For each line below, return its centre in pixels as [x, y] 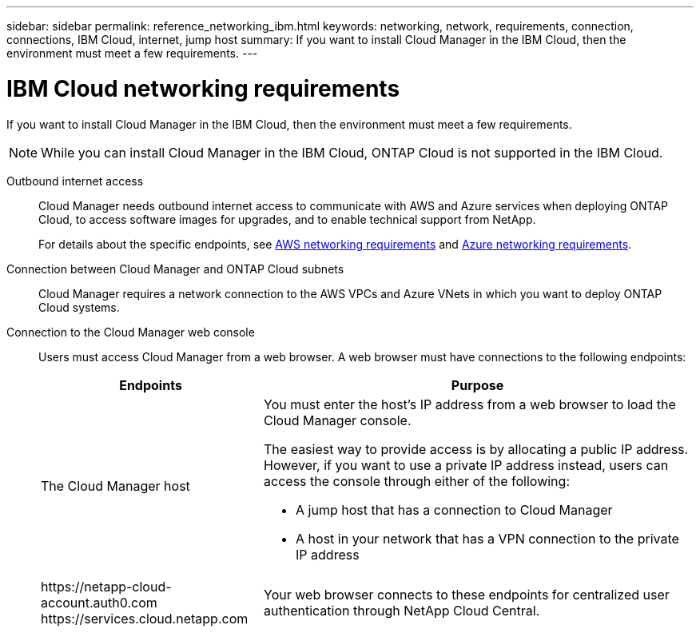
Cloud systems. [79, 307]
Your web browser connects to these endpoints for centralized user [467, 594]
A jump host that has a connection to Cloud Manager [454, 510]
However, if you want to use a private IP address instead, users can [466, 465]
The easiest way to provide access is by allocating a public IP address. [476, 449]
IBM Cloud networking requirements [203, 88]
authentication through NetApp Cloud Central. [402, 610]
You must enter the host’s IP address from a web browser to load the [470, 404]
